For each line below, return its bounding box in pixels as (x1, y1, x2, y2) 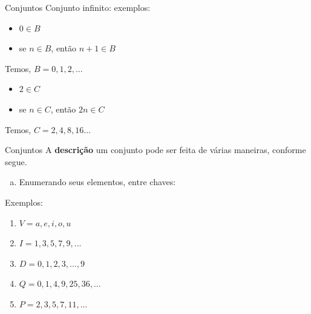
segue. (5, 155, 27, 168)
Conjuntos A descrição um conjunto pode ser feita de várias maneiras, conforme (5, 143, 306, 156)
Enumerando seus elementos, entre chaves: (19, 175, 176, 188)
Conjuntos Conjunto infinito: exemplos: (5, 1, 151, 13)
